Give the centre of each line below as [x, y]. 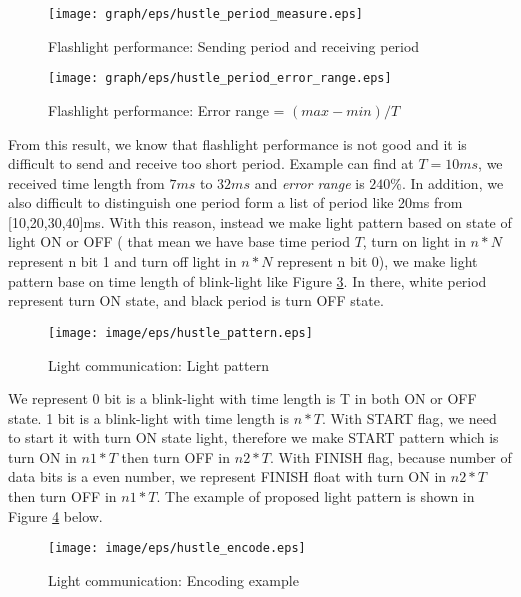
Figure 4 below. [55, 515]
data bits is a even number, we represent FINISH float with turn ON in [227, 476]
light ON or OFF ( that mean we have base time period [179, 241]
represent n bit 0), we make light [377, 261]
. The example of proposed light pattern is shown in [315, 496]
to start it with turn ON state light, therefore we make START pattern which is [253, 437]
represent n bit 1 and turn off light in [122, 261]
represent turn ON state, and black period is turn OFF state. [196, 300]
